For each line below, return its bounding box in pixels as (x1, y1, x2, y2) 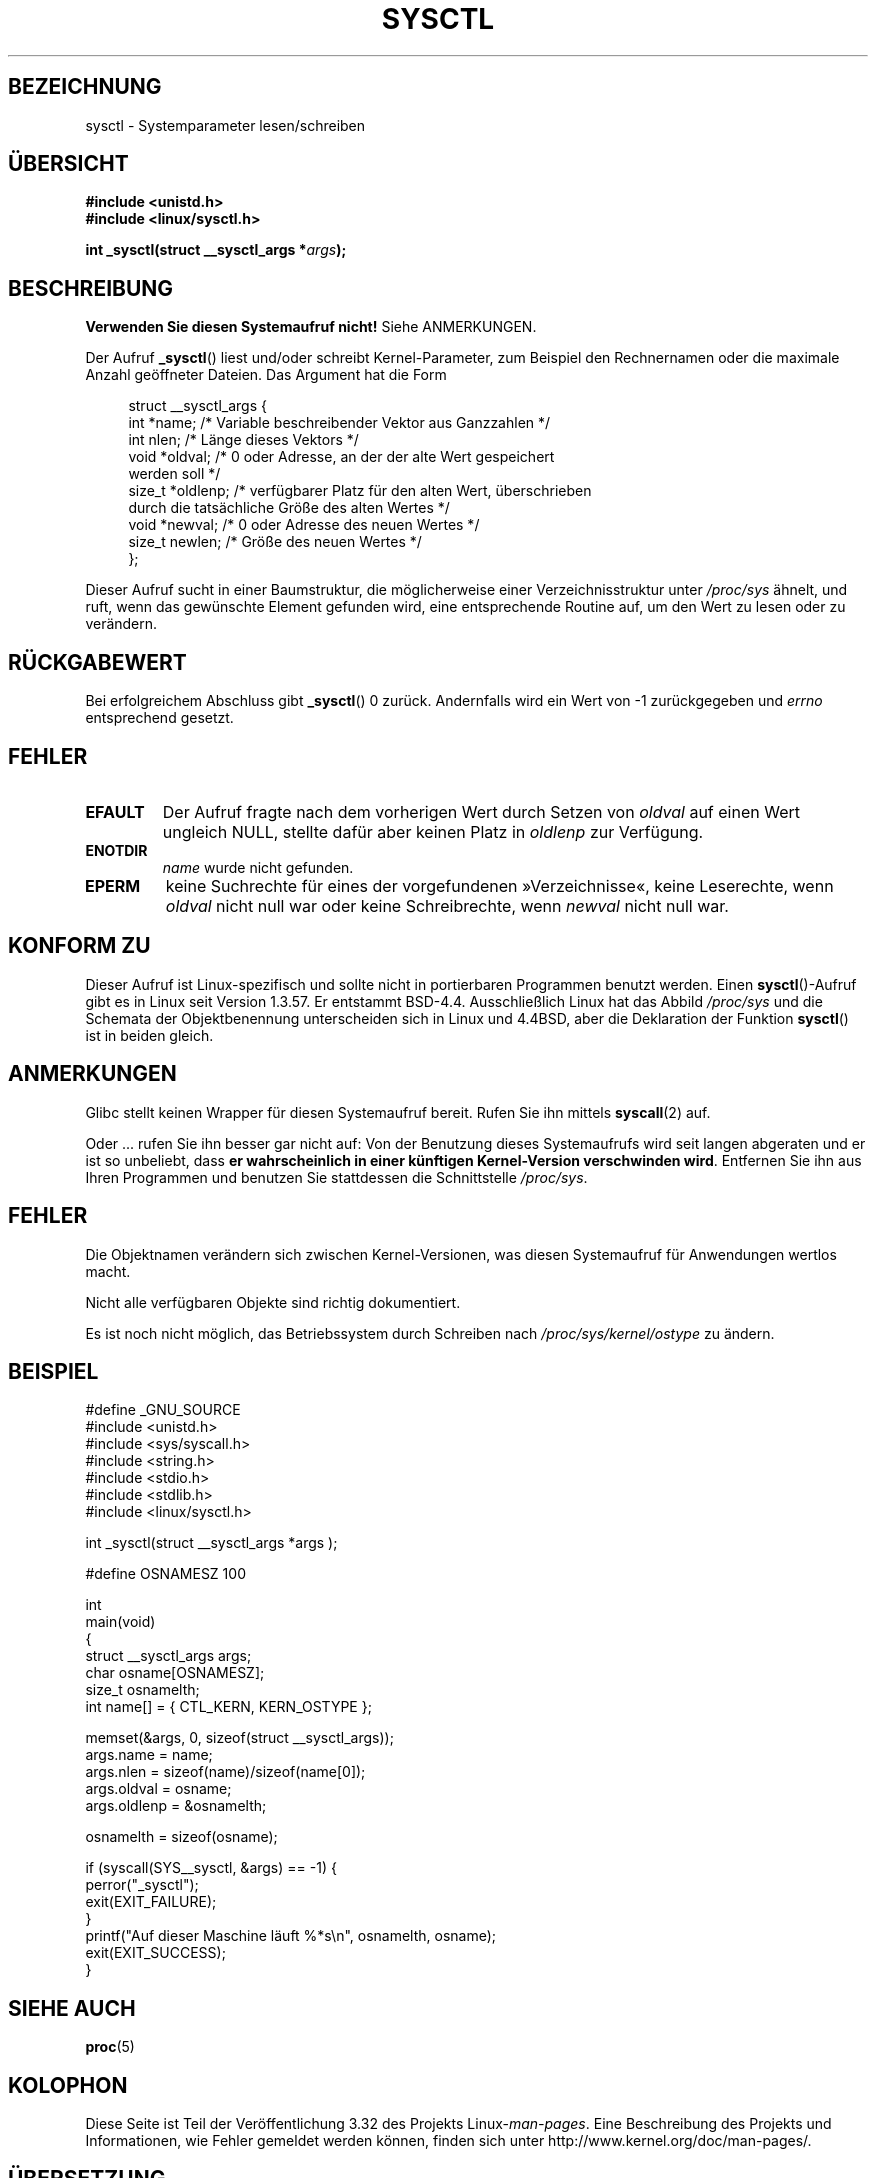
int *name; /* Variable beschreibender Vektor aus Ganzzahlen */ (128, 414, 551, 432)
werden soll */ (128, 465, 221, 483)
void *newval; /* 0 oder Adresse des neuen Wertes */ (128, 516, 480, 534)
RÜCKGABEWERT (8, 649, 187, 675)
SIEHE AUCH (8, 1995, 136, 2021)
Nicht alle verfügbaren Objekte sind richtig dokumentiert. (85, 1293, 461, 1311)
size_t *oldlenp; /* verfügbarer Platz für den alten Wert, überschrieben (128, 482, 592, 500)
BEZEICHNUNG (8, 74, 162, 100)
